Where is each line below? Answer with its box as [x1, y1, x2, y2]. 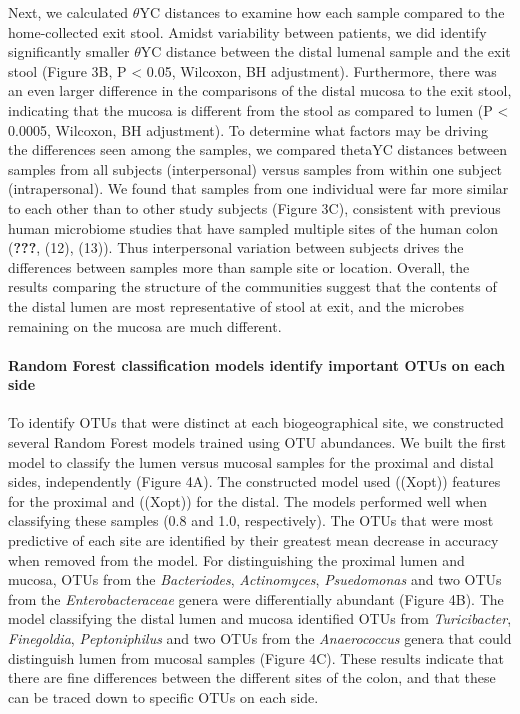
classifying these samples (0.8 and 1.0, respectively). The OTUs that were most [8, 510, 494, 531]
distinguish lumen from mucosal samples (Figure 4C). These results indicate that [8, 647, 504, 668]
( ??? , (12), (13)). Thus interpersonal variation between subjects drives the [8, 237, 464, 258]
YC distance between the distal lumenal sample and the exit [140, 41, 511, 62]
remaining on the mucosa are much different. [8, 315, 282, 336]
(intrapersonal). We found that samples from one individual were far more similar [8, 178, 509, 199]
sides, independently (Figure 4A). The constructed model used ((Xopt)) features [8, 471, 501, 492]
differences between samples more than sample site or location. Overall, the [8, 256, 470, 277]
